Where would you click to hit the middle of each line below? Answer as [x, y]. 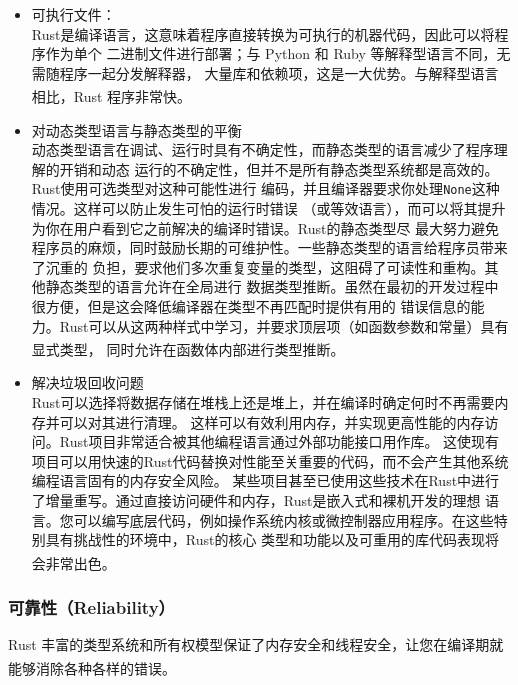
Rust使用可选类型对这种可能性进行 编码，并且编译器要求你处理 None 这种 [265, 188]
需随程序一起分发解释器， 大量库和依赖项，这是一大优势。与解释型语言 [265, 72]
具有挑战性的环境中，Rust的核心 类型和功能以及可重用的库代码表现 [265, 539]
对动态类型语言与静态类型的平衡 [136, 129]
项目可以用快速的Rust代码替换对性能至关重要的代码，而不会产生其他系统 [270, 460]
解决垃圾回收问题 [87, 382]
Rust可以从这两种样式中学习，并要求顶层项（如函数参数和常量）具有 [284, 325]
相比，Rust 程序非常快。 [111, 96]
